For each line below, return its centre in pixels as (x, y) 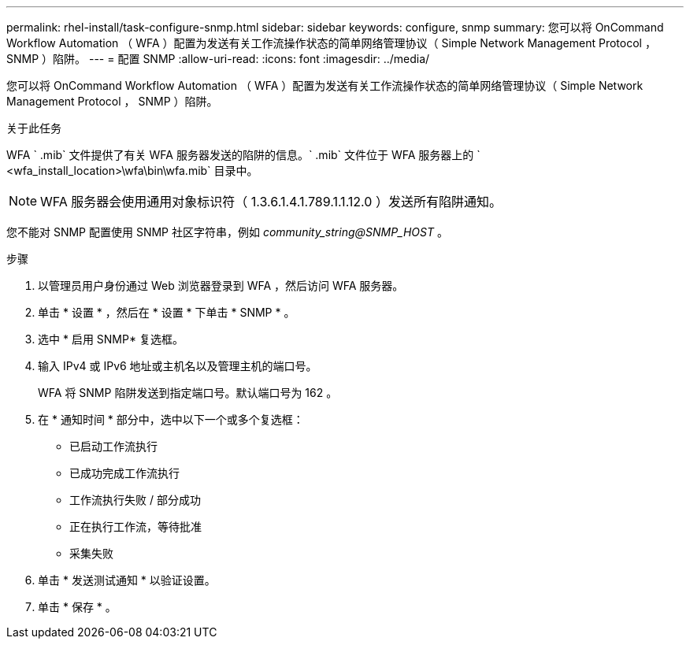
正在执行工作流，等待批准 (135, 526)
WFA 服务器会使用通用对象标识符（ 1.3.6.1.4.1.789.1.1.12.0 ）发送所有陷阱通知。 (271, 202)
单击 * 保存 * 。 (77, 607)
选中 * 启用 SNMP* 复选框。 (111, 339)
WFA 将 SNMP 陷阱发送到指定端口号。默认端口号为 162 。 (188, 393)
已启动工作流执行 (113, 446)
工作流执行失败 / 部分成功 (135, 500)
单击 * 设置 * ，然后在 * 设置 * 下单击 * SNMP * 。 (167, 312)
